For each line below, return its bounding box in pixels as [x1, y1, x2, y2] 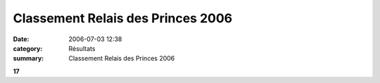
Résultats [68, 44, 96, 52]
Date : [13, 35, 30, 43]
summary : [13, 54, 44, 63]
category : [13, 44, 43, 52]
